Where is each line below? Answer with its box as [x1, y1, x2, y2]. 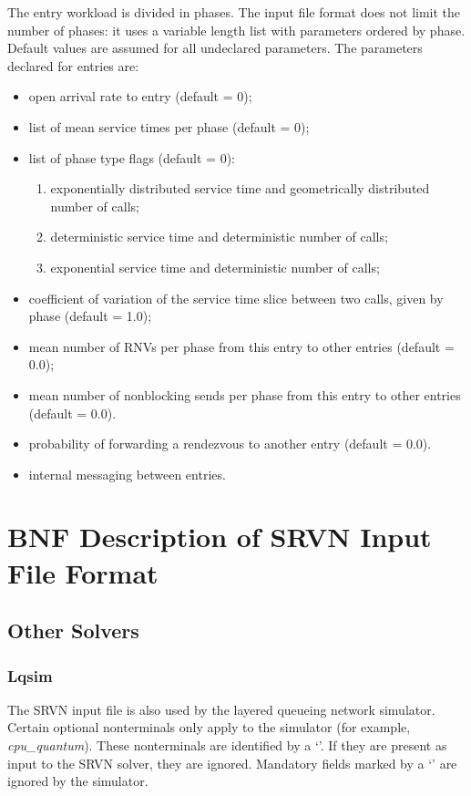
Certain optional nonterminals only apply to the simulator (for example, [7, 718, 411, 737]
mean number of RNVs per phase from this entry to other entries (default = [28, 336, 455, 356]
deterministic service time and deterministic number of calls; [50, 227, 388, 246]
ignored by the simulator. [7, 771, 148, 791]
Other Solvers [7, 616, 139, 645]
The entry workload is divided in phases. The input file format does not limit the [7, 3, 461, 21]
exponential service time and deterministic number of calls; [50, 257, 380, 276]
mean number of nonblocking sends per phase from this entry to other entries [28, 385, 461, 404]
